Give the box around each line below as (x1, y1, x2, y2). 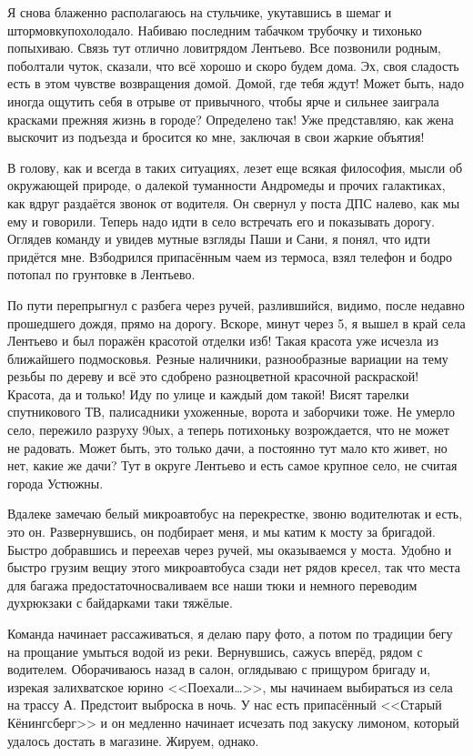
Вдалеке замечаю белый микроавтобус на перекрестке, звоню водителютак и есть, (7, 504, 463, 523)
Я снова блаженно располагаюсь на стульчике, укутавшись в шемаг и (7, 3, 392, 21)
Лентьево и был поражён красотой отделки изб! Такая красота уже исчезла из (7, 331, 438, 350)
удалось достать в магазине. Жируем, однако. (7, 731, 259, 750)
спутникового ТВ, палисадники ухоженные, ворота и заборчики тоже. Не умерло (7, 402, 456, 421)
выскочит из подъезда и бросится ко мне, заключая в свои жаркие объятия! (7, 127, 425, 146)
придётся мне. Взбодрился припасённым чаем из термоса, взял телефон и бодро (7, 247, 452, 266)
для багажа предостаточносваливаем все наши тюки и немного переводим (7, 575, 418, 594)
